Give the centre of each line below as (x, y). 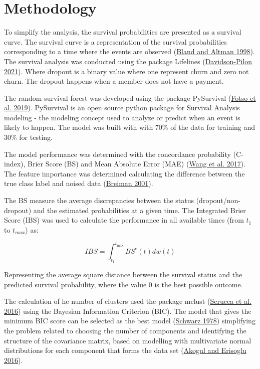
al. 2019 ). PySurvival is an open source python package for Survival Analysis (122, 108)
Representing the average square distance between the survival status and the (123, 274)
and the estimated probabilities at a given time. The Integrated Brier (140, 210)
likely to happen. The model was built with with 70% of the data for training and (130, 127)
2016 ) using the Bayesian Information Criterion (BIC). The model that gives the (128, 311)
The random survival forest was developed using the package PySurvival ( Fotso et (130, 98)
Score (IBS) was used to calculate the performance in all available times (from (124, 220)
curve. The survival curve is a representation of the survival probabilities (115, 41)
